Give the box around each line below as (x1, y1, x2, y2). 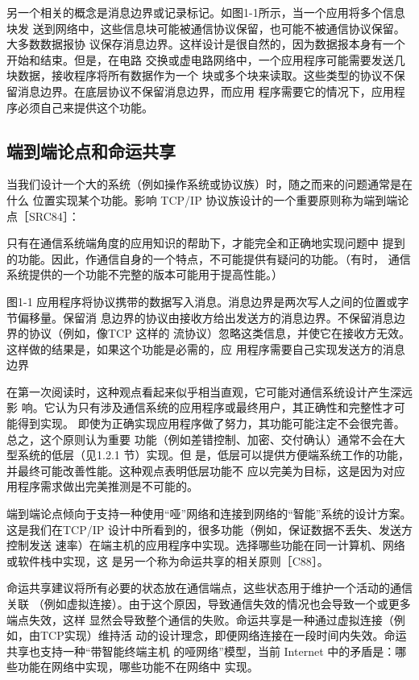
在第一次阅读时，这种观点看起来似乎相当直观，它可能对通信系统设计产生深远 (6, 383, 413, 400)
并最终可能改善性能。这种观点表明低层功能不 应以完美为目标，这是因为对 (6, 462, 394, 479)
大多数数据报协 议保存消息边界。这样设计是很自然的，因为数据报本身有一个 (6, 35, 405, 52)
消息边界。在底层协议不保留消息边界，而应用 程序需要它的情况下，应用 (17, 82, 394, 99)
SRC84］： (28, 207, 80, 224)
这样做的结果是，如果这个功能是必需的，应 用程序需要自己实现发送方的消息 (6, 340, 405, 357)
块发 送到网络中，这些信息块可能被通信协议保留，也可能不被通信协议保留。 (6, 19, 405, 36)
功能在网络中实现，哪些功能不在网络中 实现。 (17, 658, 259, 675)
